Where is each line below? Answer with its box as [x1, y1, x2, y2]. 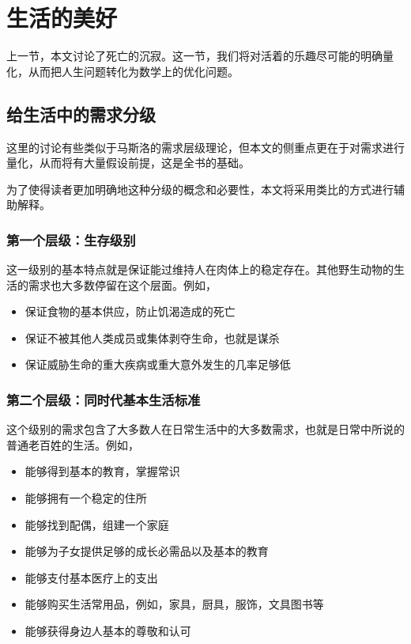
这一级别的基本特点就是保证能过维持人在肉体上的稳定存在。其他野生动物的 [6, 261, 394, 278]
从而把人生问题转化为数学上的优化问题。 [28, 63, 239, 79]
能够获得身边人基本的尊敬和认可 [25, 623, 191, 639]
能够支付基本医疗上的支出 [25, 569, 158, 585]
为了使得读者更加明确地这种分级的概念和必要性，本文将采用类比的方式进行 [6, 180, 394, 197]
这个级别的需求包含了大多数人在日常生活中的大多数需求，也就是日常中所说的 [6, 421, 405, 438]
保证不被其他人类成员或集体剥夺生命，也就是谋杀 [25, 329, 280, 346]
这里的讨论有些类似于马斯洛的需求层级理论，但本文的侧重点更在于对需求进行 [6, 138, 405, 155]
